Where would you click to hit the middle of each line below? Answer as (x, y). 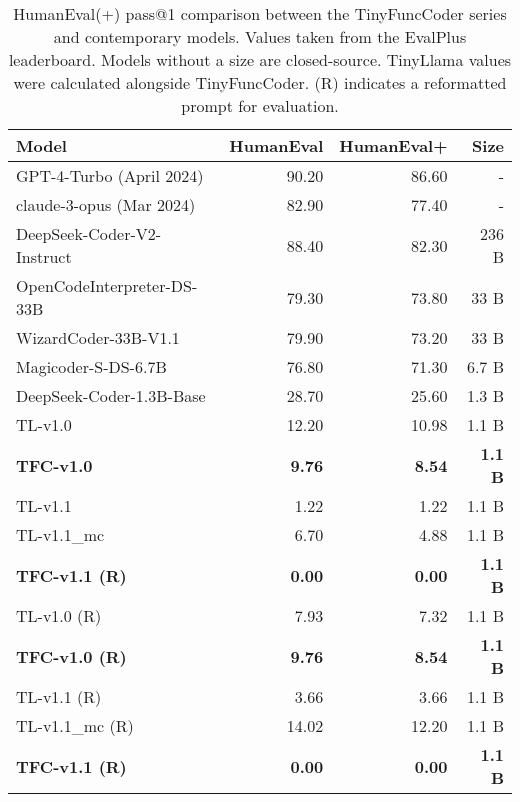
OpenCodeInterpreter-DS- (107, 285)
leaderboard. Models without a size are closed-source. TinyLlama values (260, 59)
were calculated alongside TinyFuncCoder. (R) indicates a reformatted (260, 82)
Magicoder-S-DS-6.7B (91, 366)
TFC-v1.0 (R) (71, 656)
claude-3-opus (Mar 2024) (106, 204)
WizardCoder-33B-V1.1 (98, 337)
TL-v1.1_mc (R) (75, 725)
